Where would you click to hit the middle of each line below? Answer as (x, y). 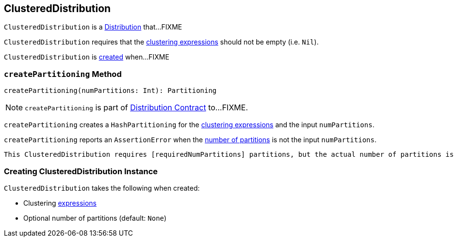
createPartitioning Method (63, 74)
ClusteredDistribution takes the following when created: (102, 188)
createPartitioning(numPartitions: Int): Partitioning (110, 91)
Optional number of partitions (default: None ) (95, 218)
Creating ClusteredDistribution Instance (81, 171)
